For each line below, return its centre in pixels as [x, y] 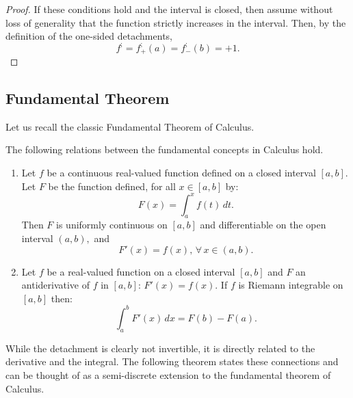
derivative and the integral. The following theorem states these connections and [172, 361]
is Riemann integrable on [291, 285]
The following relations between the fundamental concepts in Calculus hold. [165, 149]
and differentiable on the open [263, 225]
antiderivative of [56, 285]
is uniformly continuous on [112, 225]
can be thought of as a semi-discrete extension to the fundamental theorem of [168, 374]
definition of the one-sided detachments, [89, 36]
